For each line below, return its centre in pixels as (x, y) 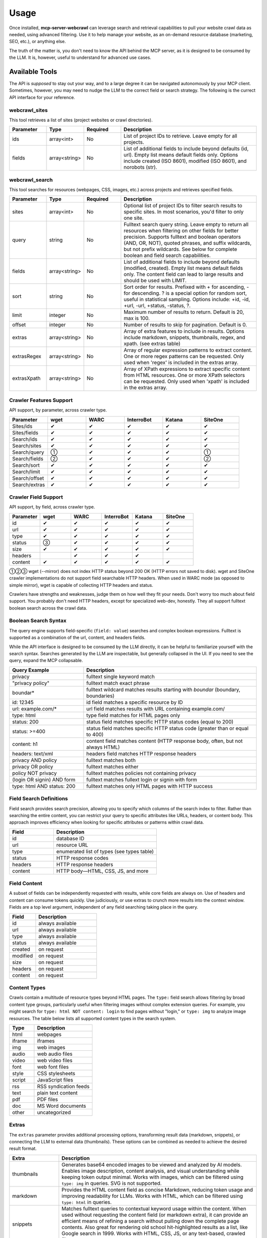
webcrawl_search (31, 180)
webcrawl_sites (28, 110)
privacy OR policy (33, 767)
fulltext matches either (112, 767)
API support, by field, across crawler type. (52, 507)
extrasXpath (26, 378)
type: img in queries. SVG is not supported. (111, 1183)
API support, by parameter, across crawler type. (58, 410)
